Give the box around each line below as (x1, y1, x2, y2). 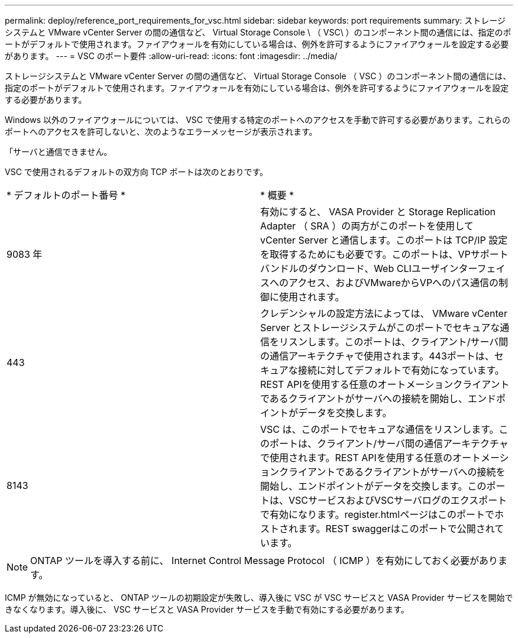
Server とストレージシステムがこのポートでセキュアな (260, 322, 500, 333)
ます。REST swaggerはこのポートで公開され (298, 523, 495, 535)
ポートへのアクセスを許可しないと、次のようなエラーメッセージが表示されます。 (5, 127, 318, 137)
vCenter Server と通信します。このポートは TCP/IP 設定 (260, 234, 508, 246)
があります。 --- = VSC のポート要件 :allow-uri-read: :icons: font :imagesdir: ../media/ (5, 51, 338, 61)
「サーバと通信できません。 (5, 147, 112, 157)
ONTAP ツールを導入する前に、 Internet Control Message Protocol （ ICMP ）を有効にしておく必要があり (30, 555, 498, 566)
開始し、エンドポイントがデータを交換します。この (260, 480, 487, 492)
